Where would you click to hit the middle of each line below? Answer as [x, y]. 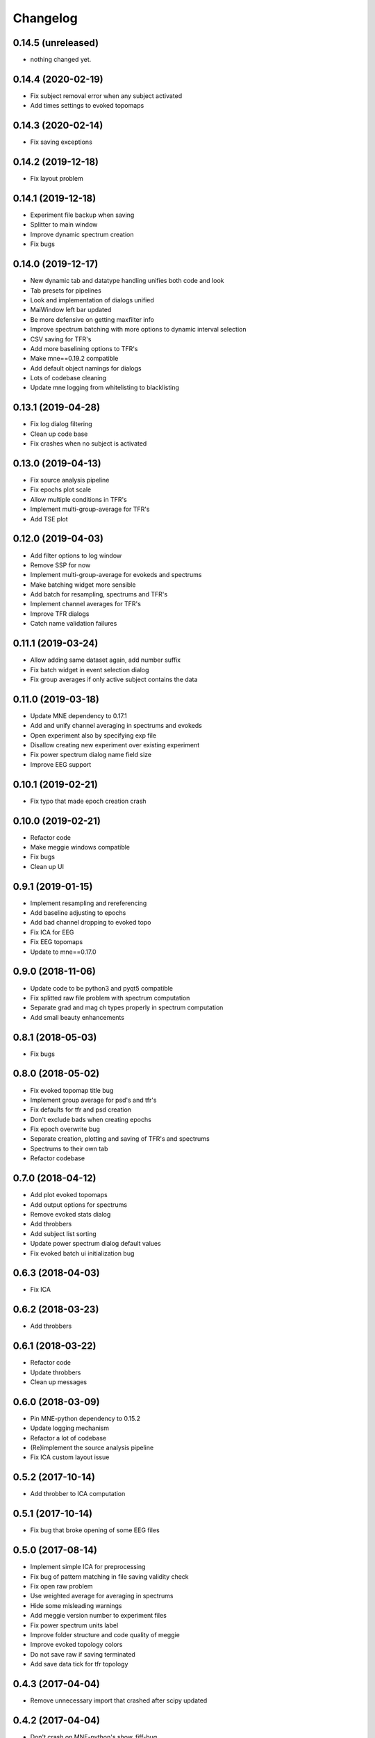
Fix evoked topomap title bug [72, 1090]
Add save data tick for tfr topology [79, 1664]
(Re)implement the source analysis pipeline [92, 1448]
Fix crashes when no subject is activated [89, 444]
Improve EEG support [61, 764]
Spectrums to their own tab [69, 1148]
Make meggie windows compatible [80, 847]
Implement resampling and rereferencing [89, 903]
